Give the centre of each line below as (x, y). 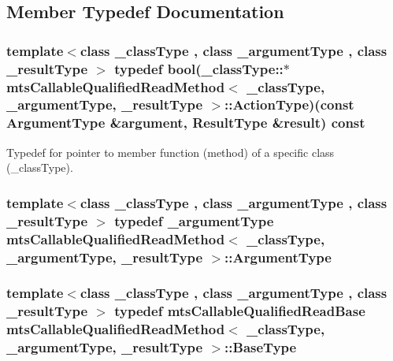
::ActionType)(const (289, 104)
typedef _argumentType (194, 220)
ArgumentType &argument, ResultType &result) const (186, 123)
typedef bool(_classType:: (199, 68)
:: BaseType (261, 347)
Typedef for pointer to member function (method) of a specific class (171, 152)
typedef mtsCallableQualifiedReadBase (240, 311)
